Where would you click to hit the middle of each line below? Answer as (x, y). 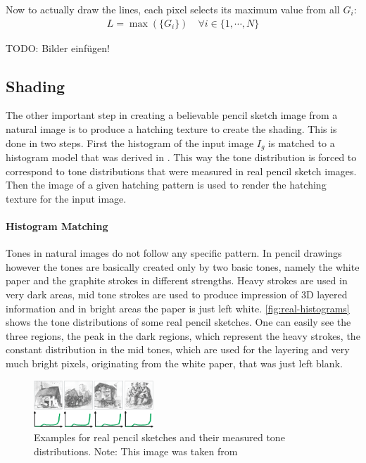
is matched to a (302, 142)
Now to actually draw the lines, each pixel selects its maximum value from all (173, 9)
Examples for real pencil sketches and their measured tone (159, 437)
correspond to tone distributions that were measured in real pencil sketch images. (181, 171)
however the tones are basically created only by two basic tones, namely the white (183, 266)
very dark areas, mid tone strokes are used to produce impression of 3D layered (177, 294)
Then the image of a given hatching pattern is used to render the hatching (166, 185)
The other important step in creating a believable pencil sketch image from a (172, 115)
